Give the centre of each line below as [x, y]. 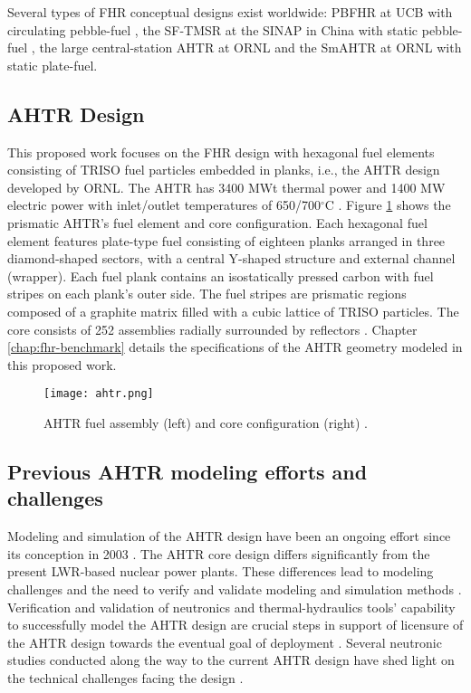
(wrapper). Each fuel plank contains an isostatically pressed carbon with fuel [221, 275]
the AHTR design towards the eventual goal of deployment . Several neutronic [225, 642]
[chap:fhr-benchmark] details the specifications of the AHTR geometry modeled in [235, 347]
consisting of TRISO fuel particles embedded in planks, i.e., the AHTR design [224, 170]
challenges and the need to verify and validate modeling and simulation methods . [235, 589]
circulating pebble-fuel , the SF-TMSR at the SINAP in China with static [213, 29]
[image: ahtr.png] [99, 394]
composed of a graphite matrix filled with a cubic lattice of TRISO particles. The [233, 311]
